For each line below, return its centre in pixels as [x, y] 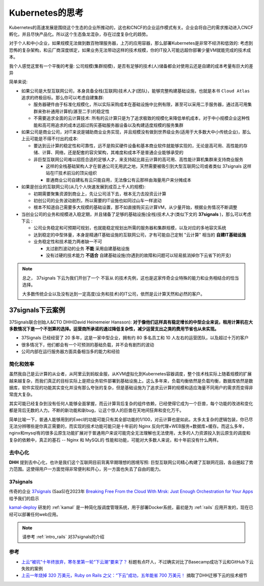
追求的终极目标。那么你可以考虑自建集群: [63, 98]
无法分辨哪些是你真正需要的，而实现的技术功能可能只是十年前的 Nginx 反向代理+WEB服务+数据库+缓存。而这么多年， [128, 426]
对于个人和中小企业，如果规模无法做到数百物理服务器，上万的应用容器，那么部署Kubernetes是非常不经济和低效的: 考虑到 [131, 43]
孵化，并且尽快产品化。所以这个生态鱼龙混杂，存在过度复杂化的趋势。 [80, 34]
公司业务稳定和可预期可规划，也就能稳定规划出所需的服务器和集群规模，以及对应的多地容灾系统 [130, 228]
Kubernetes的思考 [46, 13]
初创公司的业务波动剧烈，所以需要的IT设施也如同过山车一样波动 [98, 200]
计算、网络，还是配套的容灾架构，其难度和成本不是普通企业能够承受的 [112, 152]
